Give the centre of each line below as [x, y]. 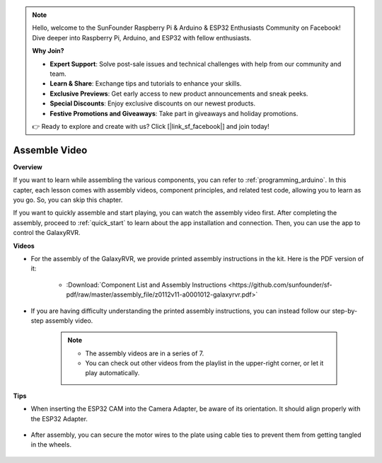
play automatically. [112, 373]
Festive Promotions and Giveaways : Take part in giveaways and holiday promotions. [174, 113]
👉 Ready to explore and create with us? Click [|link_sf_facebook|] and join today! [151, 126]
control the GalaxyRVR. [47, 233]
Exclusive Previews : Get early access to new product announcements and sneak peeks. [179, 93]
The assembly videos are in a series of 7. [145, 353]
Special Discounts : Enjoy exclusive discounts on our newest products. [153, 103]
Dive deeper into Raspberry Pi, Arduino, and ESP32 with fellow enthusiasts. [142, 38]
